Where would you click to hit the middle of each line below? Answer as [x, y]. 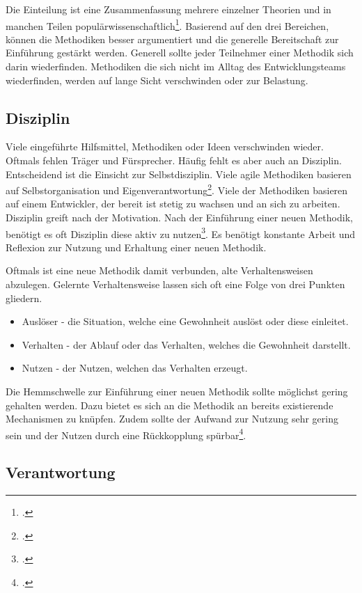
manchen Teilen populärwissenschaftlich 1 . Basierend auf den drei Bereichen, [167, 24]
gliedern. [24, 298]
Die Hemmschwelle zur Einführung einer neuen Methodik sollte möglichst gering [177, 392]
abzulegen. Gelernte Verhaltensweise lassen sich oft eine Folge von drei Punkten [175, 284]
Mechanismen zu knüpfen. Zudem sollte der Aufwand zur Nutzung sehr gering [172, 419]
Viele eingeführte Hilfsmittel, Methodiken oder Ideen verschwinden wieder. [165, 147]
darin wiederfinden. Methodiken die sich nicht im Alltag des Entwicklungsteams [176, 66]
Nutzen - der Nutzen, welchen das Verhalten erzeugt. [135, 368]
